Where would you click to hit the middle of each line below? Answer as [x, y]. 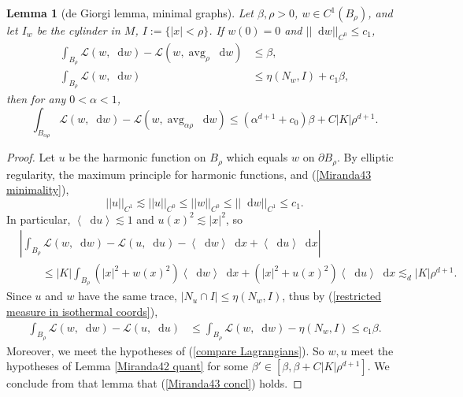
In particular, [39, 219]
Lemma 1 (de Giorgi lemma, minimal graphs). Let [130, 13]
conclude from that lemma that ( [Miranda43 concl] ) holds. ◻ [154, 383]
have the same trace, [128, 296]
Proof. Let [31, 157]
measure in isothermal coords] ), [82, 311]
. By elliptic [365, 157]
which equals [257, 157]
